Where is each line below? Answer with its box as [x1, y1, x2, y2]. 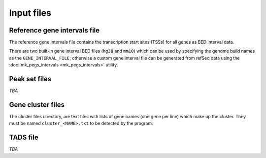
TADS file [9, 133, 39, 142]
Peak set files [9, 75, 52, 83]
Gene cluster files [9, 100, 65, 109]
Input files [9, 7, 52, 18]
